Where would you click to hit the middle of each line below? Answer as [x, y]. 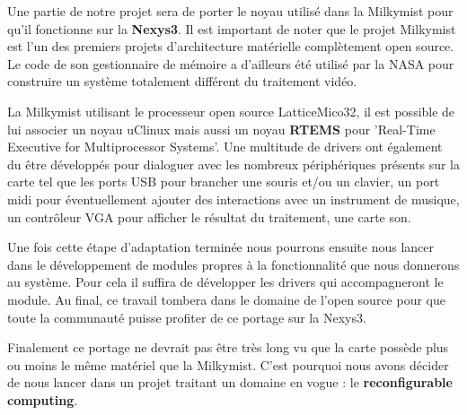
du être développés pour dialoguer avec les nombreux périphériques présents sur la [233, 164]
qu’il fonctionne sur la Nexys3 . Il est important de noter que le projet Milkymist [232, 28]
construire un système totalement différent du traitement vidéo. [182, 81]
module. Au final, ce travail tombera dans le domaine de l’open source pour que [226, 299]
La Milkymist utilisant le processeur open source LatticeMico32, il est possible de [231, 111]
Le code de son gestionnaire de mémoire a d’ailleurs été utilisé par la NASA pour [231, 63]
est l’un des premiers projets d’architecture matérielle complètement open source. [231, 46]
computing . [43, 399]
